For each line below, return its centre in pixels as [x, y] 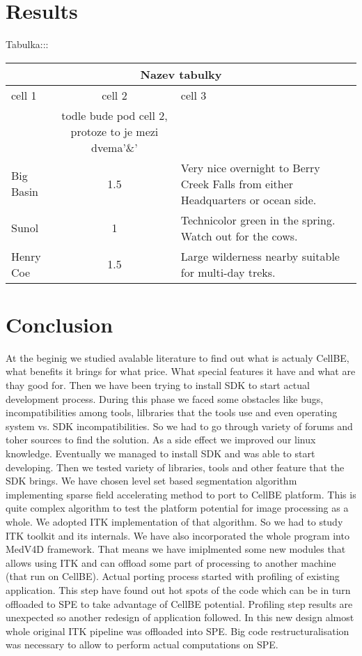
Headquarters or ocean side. [249, 199]
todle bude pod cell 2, [115, 115]
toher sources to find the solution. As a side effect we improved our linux [161, 440]
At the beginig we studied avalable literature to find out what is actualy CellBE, [178, 357]
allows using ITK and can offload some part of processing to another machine [171, 562]
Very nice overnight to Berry [250, 167]
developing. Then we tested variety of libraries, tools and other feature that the [175, 467]
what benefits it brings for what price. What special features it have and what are [181, 371]
